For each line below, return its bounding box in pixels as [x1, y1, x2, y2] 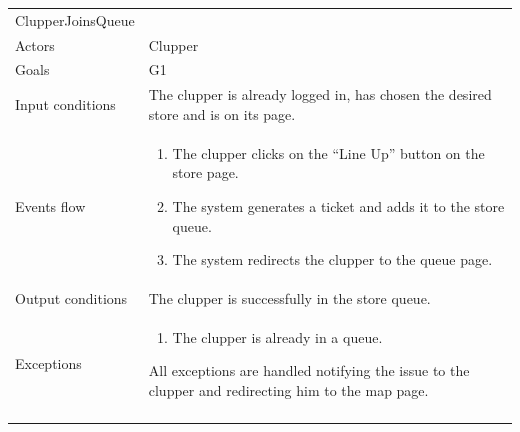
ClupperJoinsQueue [15, 9, 135, 30]
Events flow [15, 195, 86, 216]
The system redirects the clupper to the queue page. [172, 249, 493, 270]
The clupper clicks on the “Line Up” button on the [172, 142, 485, 163]
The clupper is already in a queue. [172, 326, 383, 347]
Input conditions [15, 94, 116, 115]
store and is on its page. [148, 103, 296, 124]
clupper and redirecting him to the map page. [148, 379, 429, 400]
